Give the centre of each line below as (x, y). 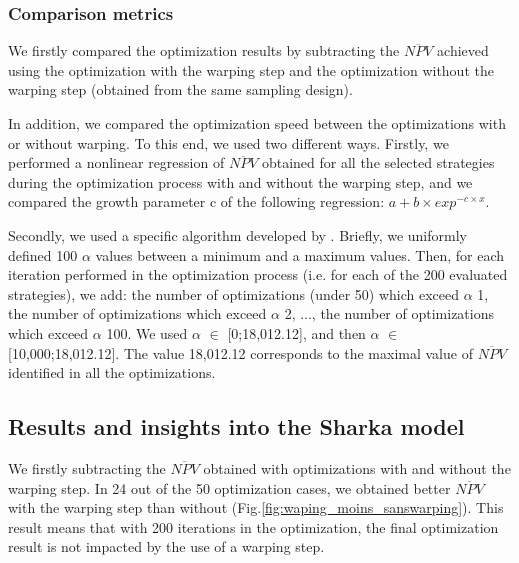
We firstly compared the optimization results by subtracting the (204, 50)
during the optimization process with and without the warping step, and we (240, 181)
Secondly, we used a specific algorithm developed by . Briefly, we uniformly (237, 234)
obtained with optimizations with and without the (357, 467)
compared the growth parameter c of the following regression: (196, 201)
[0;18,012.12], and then (296, 332)
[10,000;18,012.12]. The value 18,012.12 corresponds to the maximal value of (240, 352)
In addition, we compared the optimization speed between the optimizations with (257, 123)
